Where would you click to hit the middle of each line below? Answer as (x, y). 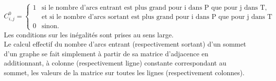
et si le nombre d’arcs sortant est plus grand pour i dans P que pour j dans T (157, 17)
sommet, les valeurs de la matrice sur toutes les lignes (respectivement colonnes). (124, 72)
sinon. (50, 26)
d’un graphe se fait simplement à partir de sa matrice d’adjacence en (106, 53)
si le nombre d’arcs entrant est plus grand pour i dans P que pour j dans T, (154, 8)
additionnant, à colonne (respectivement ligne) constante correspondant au (115, 63)
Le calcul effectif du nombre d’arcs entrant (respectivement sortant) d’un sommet (125, 44)
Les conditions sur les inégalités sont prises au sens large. (89, 34)
